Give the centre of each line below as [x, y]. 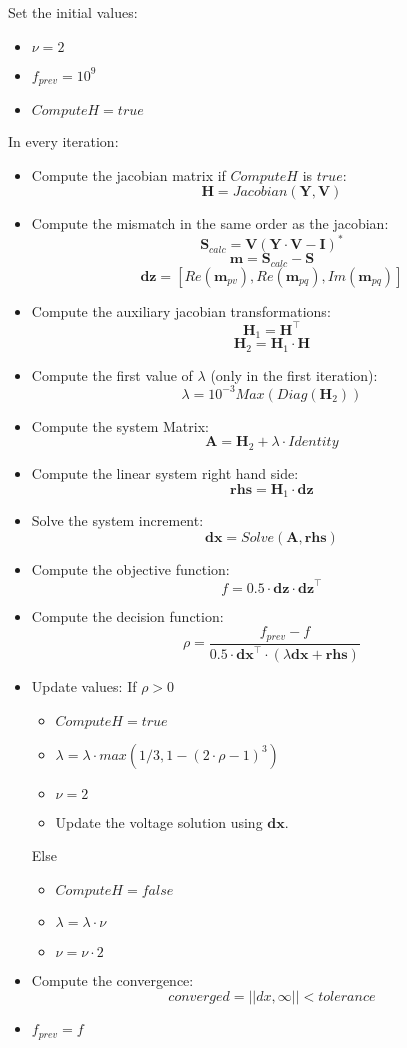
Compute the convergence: [112, 979]
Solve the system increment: [117, 519]
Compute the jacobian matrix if [128, 174]
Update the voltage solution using [159, 821]
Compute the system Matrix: [120, 425]
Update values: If [84, 686]
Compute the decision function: [127, 615]
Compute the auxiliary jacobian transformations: [181, 310]
